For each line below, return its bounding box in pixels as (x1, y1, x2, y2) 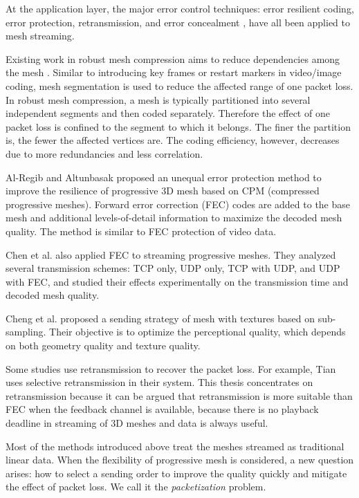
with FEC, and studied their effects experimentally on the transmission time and (6, 274, 349, 288)
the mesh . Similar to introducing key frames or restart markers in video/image (6, 65, 342, 80)
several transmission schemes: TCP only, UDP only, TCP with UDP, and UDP (6, 261, 340, 275)
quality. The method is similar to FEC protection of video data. (6, 223, 277, 238)
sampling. (6, 324, 46, 339)
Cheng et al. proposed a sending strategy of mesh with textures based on (6, 311, 315, 325)
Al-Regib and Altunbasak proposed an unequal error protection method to (6, 169, 322, 184)
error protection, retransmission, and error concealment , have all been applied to (6, 15, 350, 29)
